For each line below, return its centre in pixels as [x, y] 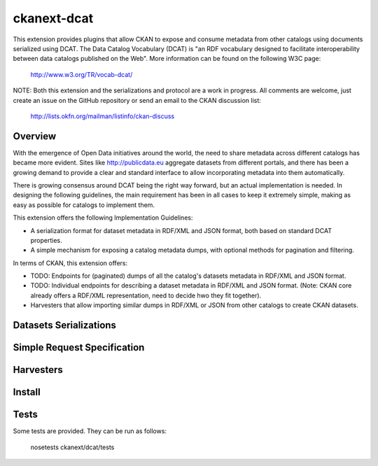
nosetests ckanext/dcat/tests [72, 447]
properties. [46, 240]
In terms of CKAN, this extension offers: [70, 263]
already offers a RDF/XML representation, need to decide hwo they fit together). [146, 295]
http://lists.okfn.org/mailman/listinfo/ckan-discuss [103, 116]
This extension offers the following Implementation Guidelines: [103, 218]
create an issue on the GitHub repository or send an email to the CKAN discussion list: [137, 100]
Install [27, 392]
